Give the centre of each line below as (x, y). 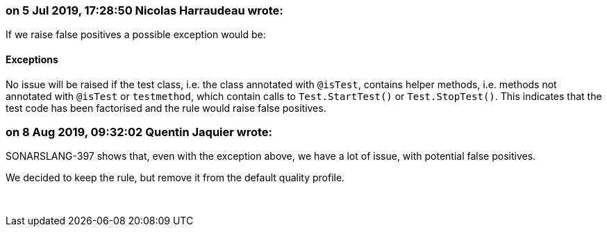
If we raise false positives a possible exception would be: (136, 35)
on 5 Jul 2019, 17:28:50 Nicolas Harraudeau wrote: (144, 10)
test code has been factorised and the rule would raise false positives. (166, 108)
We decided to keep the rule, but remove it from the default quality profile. (175, 178)
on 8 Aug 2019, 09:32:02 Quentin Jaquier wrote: (139, 132)
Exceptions (32, 59)
